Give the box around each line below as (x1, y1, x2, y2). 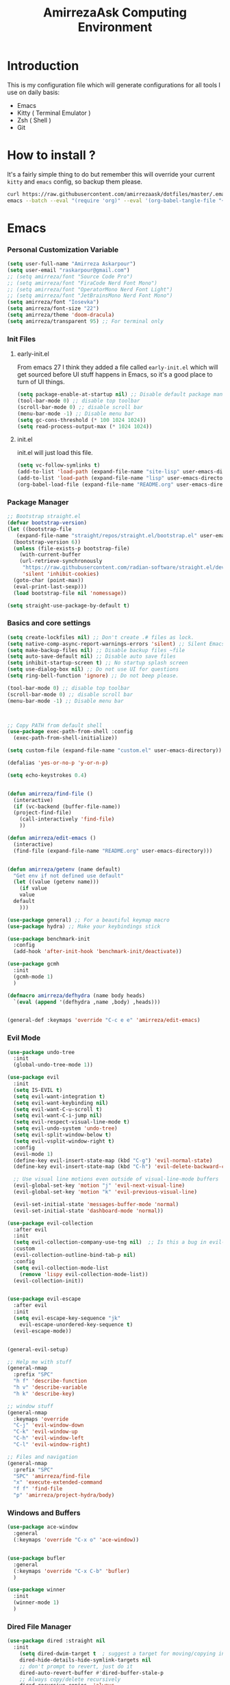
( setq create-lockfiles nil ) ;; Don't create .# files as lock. (7, 634, 194, 640)
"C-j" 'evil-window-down (13, 1422, 84, 1429)
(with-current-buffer (19, 551, 81, 558)
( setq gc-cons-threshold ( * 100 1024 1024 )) (16, 416, 146, 423)
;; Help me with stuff (7, 1359, 72, 1365)
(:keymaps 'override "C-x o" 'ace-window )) (13, 1537, 139, 1543)
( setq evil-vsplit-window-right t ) (13, 1137, 115, 1145)
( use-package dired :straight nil (7, 1638, 106, 1644)
